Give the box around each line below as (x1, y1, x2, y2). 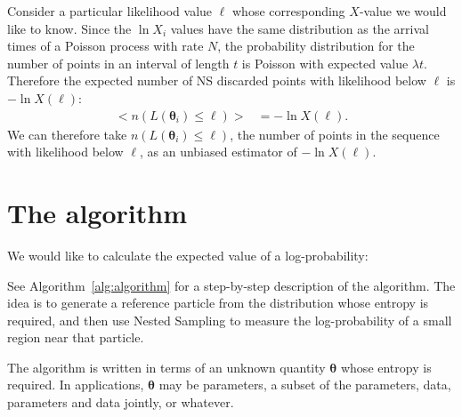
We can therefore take (7, 124, 127, 143)
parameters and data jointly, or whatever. (7, 393, 234, 412)
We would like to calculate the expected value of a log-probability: (7, 245, 369, 264)
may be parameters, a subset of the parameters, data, (158, 375, 451, 394)
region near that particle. (7, 328, 144, 347)
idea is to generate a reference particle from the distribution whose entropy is (7, 293, 429, 312)
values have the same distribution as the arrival (170, 19, 429, 37)
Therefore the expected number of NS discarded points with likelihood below (7, 71, 426, 90)
